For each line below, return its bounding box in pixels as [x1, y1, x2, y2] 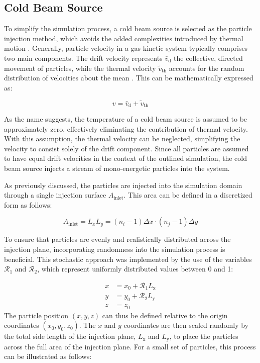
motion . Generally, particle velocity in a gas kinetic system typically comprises [4, 43, 248, 53]
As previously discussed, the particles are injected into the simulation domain [4, 179, 242, 190]
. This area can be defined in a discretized [123, 190, 252, 200]
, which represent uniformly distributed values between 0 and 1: [37, 263, 233, 274]
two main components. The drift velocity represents [4, 52, 163, 63]
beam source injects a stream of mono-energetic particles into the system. [4, 163, 230, 173]
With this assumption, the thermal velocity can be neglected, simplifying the [4, 133, 240, 144]
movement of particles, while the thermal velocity [4, 62, 156, 73]
